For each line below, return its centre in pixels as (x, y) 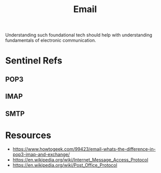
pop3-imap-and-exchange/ (41, 154)
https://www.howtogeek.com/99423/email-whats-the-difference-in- (84, 149)
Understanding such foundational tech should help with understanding (79, 35)
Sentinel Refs (34, 61)
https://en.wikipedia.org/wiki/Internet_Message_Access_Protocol (80, 160)
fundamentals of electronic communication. (51, 40)
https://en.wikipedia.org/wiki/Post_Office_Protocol (65, 165)
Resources (28, 135)
